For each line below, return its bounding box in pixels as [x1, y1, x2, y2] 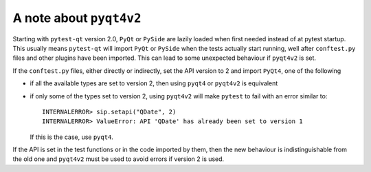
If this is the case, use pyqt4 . [30, 133, 113, 141]
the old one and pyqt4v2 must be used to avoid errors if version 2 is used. [12, 155, 225, 163]
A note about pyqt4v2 [12, 10, 142, 25]
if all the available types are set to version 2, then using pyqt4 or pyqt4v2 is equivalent [30, 79, 278, 87]
